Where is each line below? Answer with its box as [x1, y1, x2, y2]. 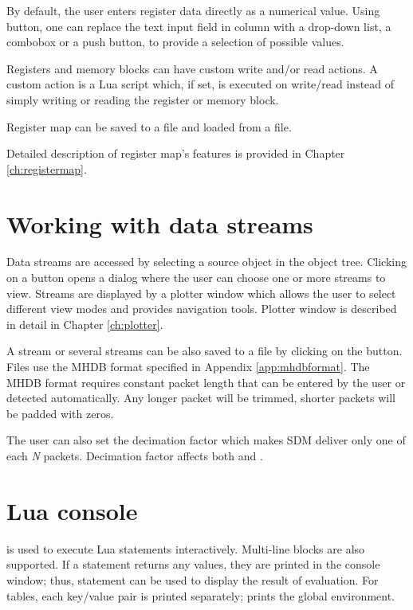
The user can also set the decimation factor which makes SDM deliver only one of [6, 432, 406, 448]
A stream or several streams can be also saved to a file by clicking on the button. [6, 342, 403, 359]
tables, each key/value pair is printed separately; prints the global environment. [6, 587, 395, 604]
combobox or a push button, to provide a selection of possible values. [6, 33, 344, 50]
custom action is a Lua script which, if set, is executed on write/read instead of [6, 76, 395, 92]
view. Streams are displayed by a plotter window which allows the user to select [6, 284, 396, 301]
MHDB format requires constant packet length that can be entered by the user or [6, 373, 406, 390]
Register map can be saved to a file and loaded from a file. [6, 118, 292, 135]
